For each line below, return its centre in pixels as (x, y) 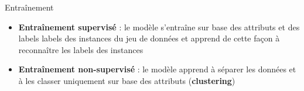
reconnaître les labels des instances (81, 49)
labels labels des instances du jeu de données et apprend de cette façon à (149, 38)
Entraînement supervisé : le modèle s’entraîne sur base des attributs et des (159, 27)
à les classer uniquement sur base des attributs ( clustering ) (127, 80)
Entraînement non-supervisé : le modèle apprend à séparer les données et (157, 69)
